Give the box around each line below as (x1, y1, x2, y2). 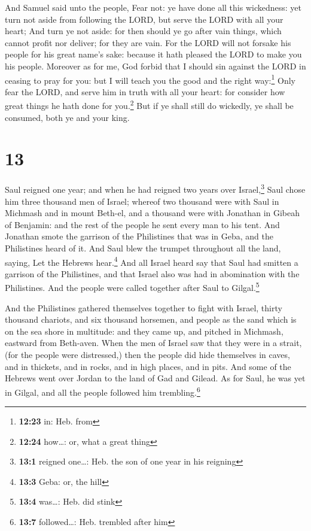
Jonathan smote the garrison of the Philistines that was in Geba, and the (5, 230, 273, 242)
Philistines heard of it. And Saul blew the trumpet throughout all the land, (5, 242, 281, 254)
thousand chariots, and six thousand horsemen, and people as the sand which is (5, 313, 297, 326)
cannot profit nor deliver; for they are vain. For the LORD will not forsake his (5, 36, 291, 48)
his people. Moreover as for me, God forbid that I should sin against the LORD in (5, 59, 306, 72)
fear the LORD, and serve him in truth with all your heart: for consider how (5, 85, 285, 98)
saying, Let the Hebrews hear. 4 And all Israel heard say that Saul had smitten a (5, 254, 298, 268)
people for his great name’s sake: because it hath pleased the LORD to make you (5, 48, 302, 60)
